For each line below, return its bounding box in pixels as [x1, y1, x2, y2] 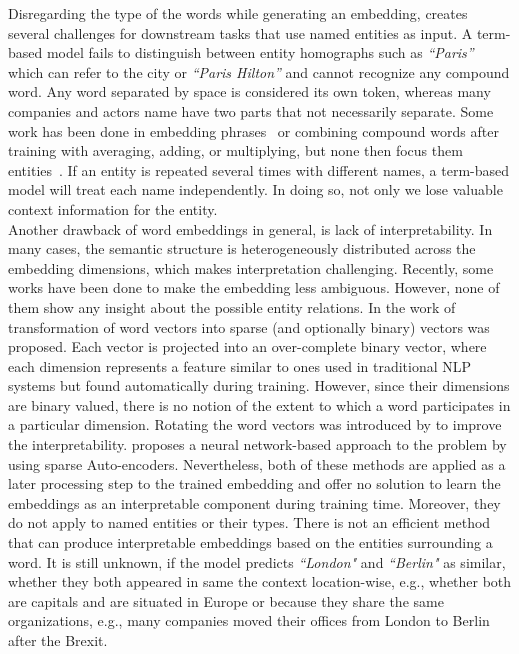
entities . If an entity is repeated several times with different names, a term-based [8, 159, 510, 180]
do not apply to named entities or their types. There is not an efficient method [8, 512, 491, 533]
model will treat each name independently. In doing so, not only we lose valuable [8, 179, 503, 200]
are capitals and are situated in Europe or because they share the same [8, 590, 444, 611]
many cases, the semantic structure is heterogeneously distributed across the [8, 238, 476, 259]
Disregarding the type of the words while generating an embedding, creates [8, 3, 468, 23]
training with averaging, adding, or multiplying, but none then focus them [8, 140, 463, 161]
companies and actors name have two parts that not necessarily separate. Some [8, 100, 494, 121]
